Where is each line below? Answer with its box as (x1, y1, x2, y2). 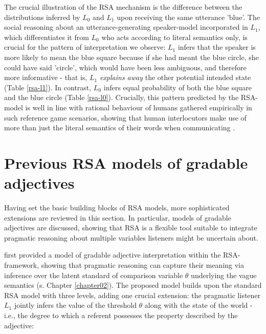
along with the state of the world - (144, 300, 253, 310)
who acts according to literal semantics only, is (101, 31, 248, 42)
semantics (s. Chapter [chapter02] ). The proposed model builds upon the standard (4, 280, 262, 290)
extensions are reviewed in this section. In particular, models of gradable (4, 212, 231, 223)
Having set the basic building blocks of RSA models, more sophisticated (4, 202, 230, 213)
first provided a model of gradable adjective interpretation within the (4, 249, 221, 260)
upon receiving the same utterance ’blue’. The (117, 11, 260, 22)
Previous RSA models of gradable (4, 152, 248, 173)
